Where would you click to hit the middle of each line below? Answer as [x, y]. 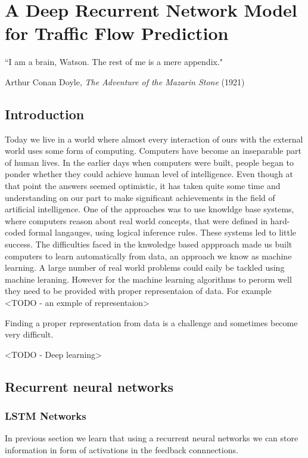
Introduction [45, 114]
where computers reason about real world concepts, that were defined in [136, 220]
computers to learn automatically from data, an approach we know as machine [148, 256]
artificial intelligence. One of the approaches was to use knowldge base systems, [150, 209]
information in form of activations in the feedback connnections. [122, 449]
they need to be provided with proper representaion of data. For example [138, 291]
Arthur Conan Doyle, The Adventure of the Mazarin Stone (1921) [125, 81]
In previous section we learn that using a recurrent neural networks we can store [152, 438]
